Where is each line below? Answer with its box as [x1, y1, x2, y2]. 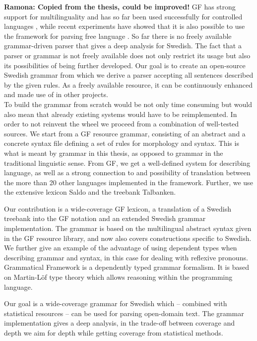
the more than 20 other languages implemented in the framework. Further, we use [4, 177, 253, 187]
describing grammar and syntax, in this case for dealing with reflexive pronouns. [4, 252, 248, 262]
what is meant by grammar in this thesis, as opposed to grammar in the [4, 147, 223, 158]
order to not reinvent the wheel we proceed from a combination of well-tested [4, 118, 239, 129]
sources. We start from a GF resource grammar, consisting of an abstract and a [4, 128, 246, 138]
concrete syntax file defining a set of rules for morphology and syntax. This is [4, 138, 239, 148]
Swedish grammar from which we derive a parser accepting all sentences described [4, 70, 254, 80]
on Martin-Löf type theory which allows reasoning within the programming [4, 272, 233, 282]
